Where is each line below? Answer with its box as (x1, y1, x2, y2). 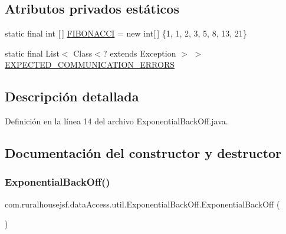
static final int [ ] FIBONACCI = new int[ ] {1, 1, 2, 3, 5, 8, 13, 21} (5, 27, 247, 39)
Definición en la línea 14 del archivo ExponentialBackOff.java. (5, 115, 228, 127)
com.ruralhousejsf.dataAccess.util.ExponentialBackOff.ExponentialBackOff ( (5, 197, 280, 210)
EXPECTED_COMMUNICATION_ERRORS (5, 58, 175, 71)
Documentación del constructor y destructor (5, 144, 282, 162)
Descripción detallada (5, 87, 139, 106)
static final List (5, 47, 60, 59)
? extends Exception (103, 47, 176, 59)
